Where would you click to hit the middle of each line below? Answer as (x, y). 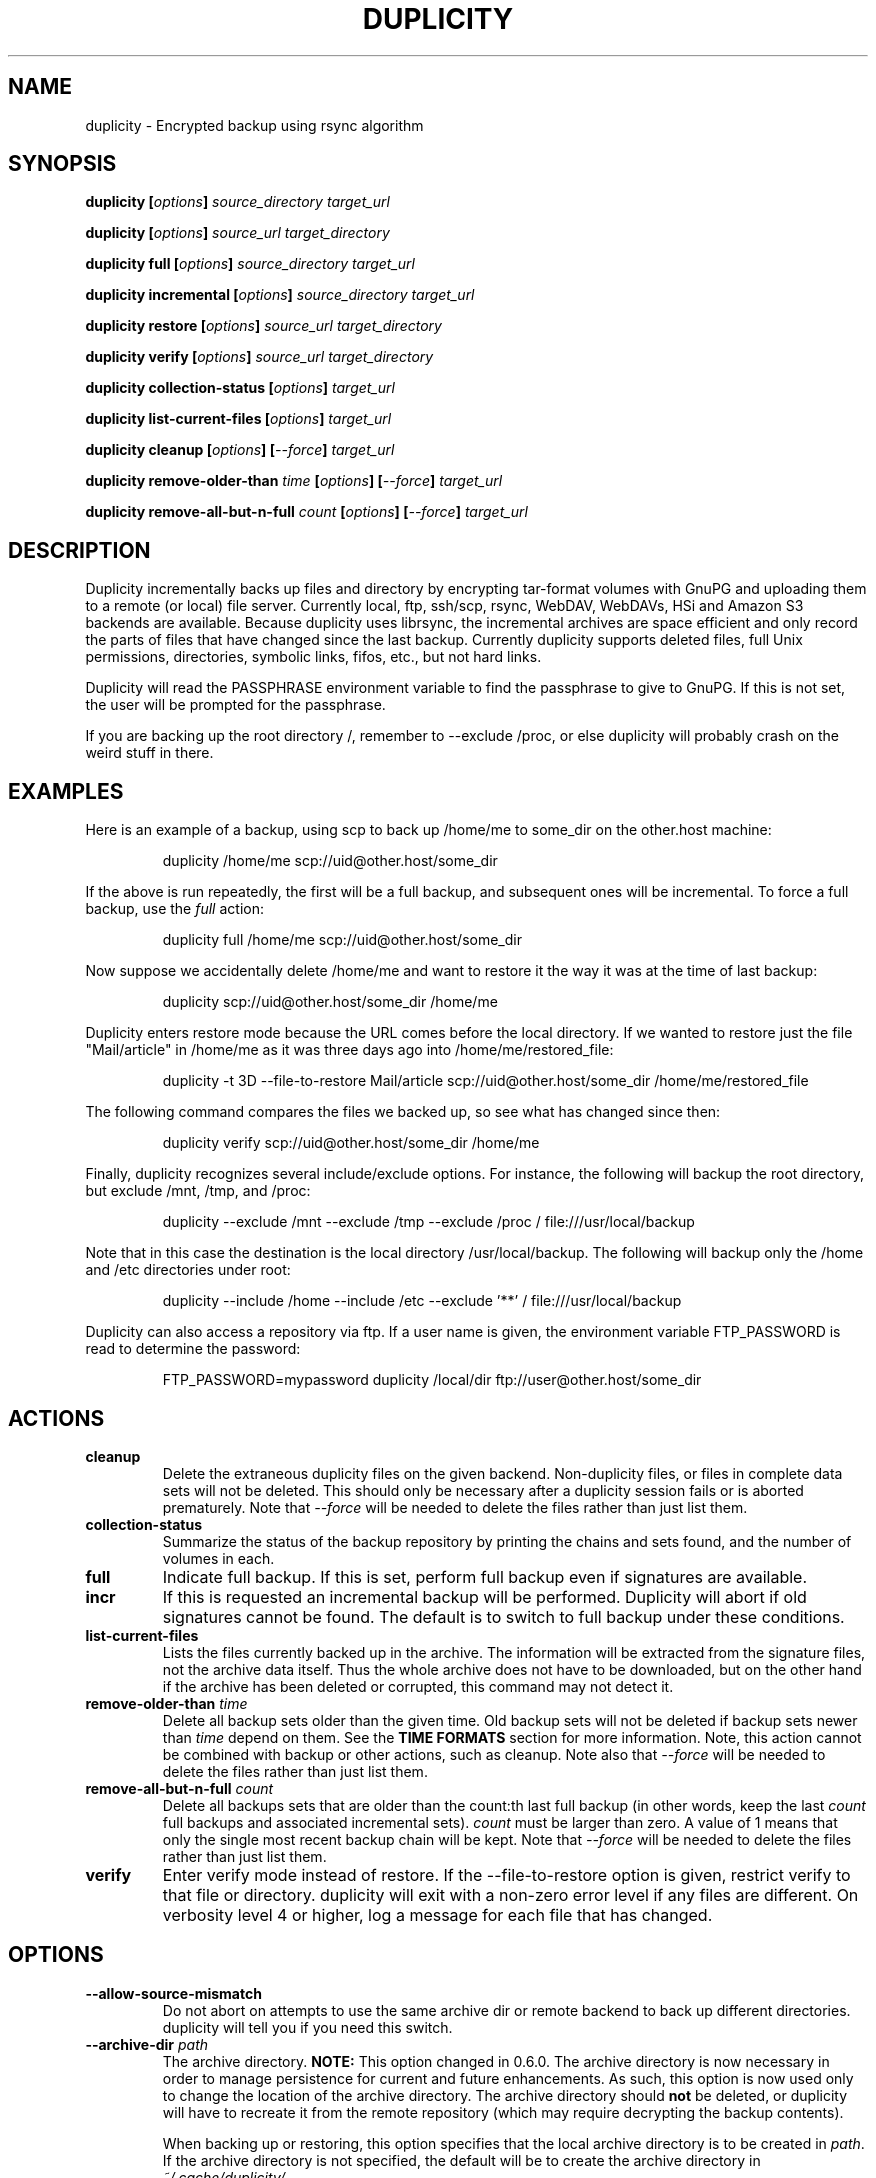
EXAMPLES (66, 791)
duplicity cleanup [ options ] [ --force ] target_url (240, 450)
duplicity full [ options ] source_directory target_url (250, 264)
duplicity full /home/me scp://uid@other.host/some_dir (342, 940)
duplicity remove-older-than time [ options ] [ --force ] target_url (294, 481)
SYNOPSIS (62, 164)
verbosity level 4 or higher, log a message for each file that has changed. (437, 1914)
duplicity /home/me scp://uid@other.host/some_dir (330, 861)
